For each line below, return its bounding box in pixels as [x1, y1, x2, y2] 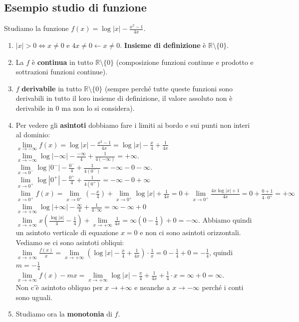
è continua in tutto [31, 56, 93, 67]
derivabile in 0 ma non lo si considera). [15, 103, 135, 113]
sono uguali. [15, 292, 53, 302]
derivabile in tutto [21, 83, 82, 93]
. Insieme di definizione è [120, 40, 206, 50]
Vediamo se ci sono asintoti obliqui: [15, 237, 124, 248]
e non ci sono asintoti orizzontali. [140, 227, 241, 238]
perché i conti [202, 282, 244, 293]
